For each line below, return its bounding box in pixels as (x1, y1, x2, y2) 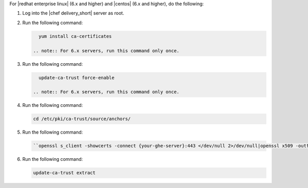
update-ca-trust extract (33, 170, 96, 176)
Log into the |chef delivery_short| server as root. (22, 10, 124, 16)
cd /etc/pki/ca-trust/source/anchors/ (33, 116, 131, 122)
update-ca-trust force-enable (38, 74, 115, 81)
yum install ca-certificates (38, 33, 112, 39)
